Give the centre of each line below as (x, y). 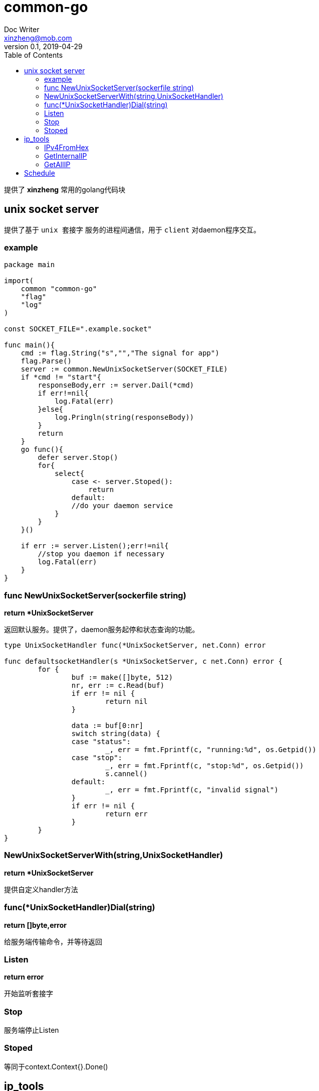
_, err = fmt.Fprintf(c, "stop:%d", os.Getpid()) (205, 766)
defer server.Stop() (78, 458)
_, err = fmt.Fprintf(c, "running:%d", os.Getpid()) (211, 750)
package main (30, 265)
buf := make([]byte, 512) (122, 678)
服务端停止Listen (32, 1030)
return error (24, 977)
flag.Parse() (46, 361)
